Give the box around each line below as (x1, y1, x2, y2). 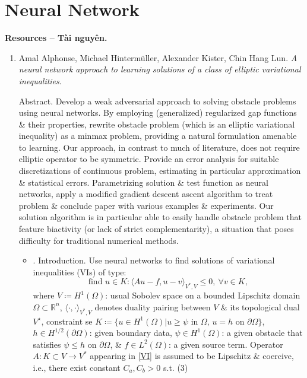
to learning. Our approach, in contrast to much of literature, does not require (18, 141, 300, 153)
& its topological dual (220, 300, 300, 313)
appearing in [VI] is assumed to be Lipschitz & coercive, (90, 350, 294, 362)
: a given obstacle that (221, 326, 303, 339)
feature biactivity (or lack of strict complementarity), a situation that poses (18, 223, 294, 235)
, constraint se (41, 315, 93, 327)
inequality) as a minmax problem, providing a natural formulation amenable (18, 129, 297, 142)
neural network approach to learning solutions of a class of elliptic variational (18, 63, 301, 75)
